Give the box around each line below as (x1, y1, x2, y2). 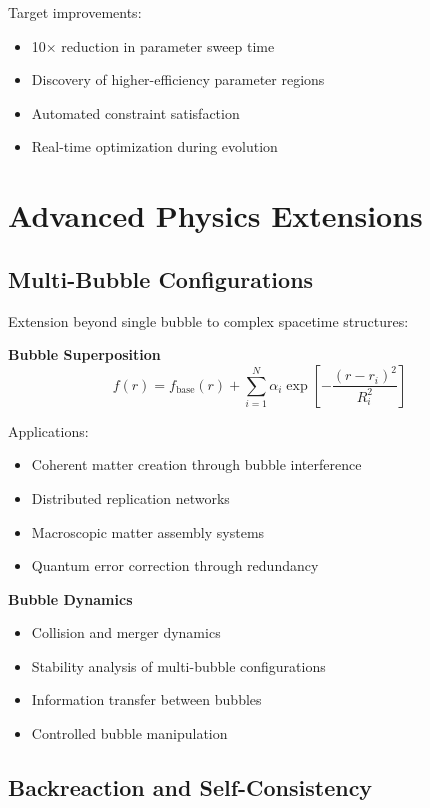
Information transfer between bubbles (31, 689, 262, 710)
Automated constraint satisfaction (31, 102, 240, 123)
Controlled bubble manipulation (31, 723, 228, 744)
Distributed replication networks (31, 487, 230, 508)
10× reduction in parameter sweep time (31, 35, 275, 56)
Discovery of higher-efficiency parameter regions (31, 69, 325, 90)
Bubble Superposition (8, 344, 161, 365)
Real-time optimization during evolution (31, 136, 278, 157)
